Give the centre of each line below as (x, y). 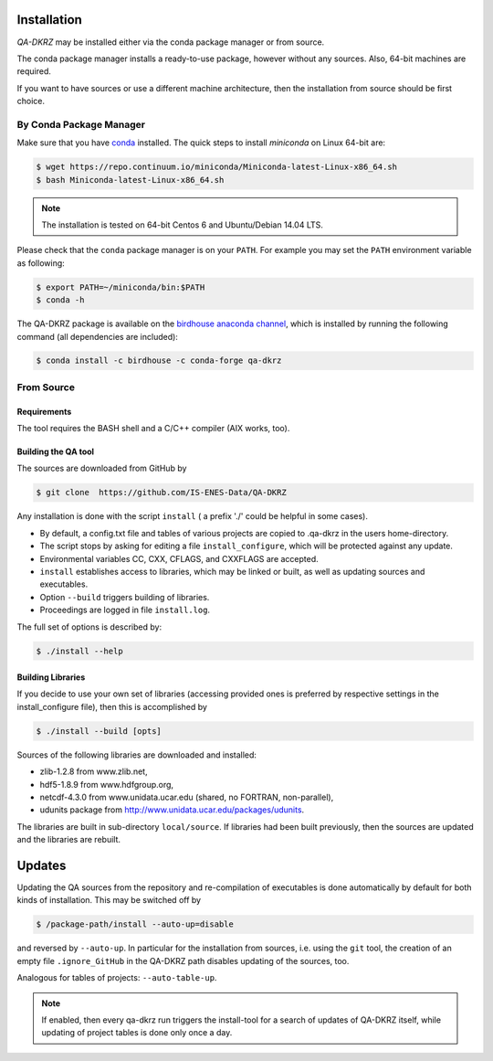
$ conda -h (60, 300)
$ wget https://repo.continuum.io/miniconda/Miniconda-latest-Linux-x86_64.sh (216, 167)
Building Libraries (51, 677)
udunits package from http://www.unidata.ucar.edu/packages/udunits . (172, 810)
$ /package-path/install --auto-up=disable (135, 924)
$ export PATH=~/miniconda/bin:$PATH (121, 287)
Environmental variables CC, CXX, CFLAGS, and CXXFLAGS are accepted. (179, 558)
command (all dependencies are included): (97, 336)
